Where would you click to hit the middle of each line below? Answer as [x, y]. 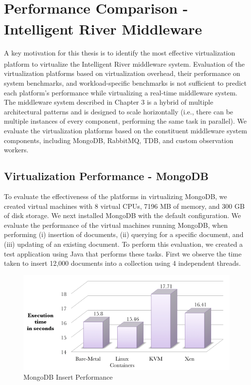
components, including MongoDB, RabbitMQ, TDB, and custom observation [119, 140]
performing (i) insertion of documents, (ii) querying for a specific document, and [124, 234]
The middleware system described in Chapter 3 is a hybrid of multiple [109, 102]
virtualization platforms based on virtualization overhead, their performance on [122, 73]
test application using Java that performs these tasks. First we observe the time [123, 253]
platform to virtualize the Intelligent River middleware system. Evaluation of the [124, 64]
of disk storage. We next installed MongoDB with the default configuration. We [123, 215]
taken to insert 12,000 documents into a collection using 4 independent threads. [122, 263]
